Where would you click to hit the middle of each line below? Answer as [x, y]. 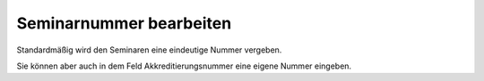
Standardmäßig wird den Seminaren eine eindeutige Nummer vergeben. [149, 50]
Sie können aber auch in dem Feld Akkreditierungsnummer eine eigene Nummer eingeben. [184, 66]
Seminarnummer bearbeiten [124, 23]
